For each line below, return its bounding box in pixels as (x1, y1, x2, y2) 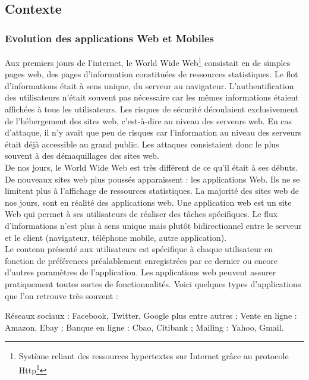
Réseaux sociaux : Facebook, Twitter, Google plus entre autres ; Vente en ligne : (5, 309, 297, 322)
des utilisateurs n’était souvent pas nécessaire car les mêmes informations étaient (5, 91, 299, 103)
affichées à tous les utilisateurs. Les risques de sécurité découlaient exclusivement (5, 103, 298, 115)
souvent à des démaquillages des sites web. (5, 149, 159, 162)
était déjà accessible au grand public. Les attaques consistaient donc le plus (5, 137, 279, 150)
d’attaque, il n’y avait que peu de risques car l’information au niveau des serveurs (5, 126, 302, 139)
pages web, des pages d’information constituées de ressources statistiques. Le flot (5, 68, 298, 80)
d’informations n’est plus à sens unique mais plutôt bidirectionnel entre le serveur (5, 219, 302, 231)
